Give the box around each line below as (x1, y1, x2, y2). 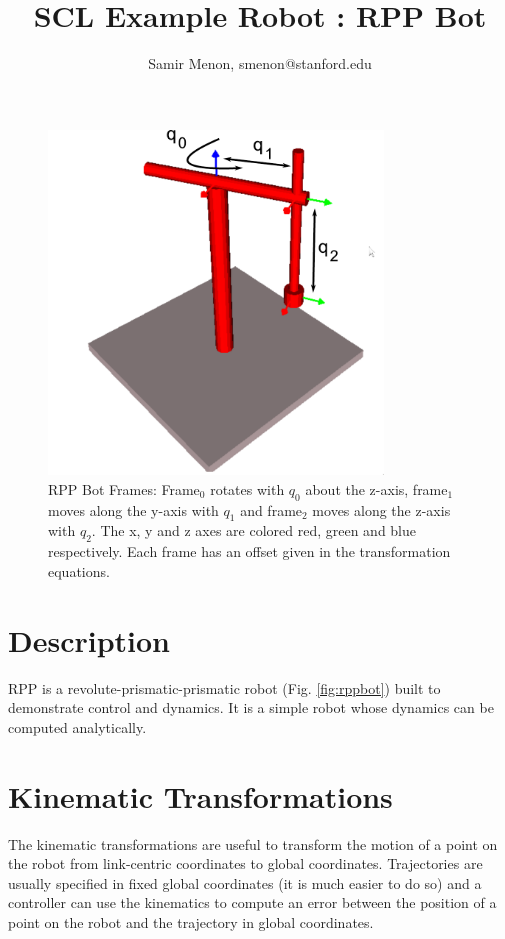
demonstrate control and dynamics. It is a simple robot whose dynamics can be (8, 697, 494, 718)
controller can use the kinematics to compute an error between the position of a (8, 892, 497, 913)
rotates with (210, 478, 285, 499)
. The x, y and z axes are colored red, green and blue (91, 520, 416, 541)
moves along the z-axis (312, 499, 451, 520)
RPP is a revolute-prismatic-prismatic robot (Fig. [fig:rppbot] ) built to (8, 677, 441, 698)
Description (8, 619, 171, 660)
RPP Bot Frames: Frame (48, 478, 200, 499)
